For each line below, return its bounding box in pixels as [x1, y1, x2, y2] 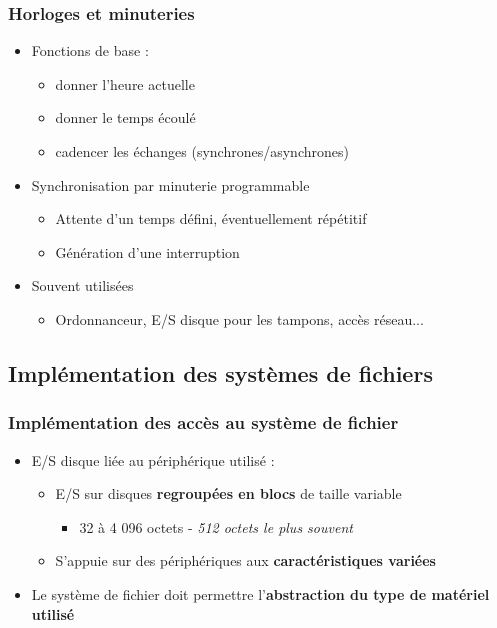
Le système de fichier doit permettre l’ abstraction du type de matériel [31, 583, 490, 604]
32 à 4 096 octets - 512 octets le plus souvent [79, 516, 353, 537]
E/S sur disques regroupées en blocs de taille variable [55, 483, 402, 504]
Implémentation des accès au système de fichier [8, 410, 399, 435]
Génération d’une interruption [55, 241, 240, 262]
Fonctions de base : [31, 40, 149, 61]
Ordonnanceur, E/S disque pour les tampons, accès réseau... [55, 308, 424, 329]
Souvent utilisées [31, 275, 134, 296]
